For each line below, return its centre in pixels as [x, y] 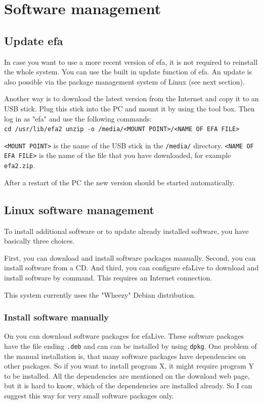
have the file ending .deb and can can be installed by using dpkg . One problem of [130, 346]
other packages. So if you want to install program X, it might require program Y [129, 366]
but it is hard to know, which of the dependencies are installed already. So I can [128, 386]
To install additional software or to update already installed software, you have [126, 231]
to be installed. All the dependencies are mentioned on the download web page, [127, 375]
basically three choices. [39, 241]
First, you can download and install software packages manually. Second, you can [130, 257]
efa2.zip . [20, 165]
